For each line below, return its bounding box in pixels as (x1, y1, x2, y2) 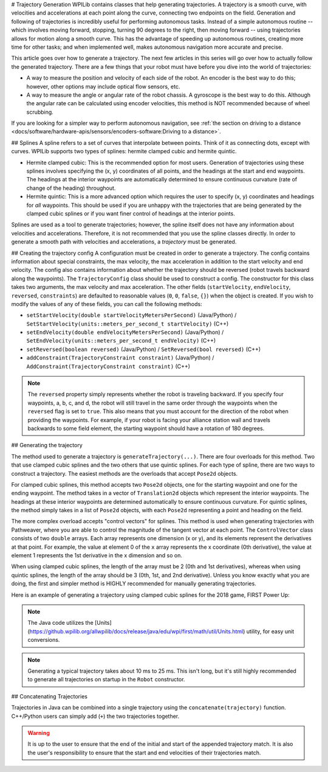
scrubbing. (26, 108, 54, 116)
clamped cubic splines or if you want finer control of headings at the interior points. (26, 210, 235, 217)
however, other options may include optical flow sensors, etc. (26, 83, 180, 90)
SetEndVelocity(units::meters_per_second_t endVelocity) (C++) (26, 337, 216, 344)
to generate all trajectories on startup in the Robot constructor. (27, 676, 185, 683)
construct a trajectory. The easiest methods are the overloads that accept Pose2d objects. (11, 470, 238, 477)
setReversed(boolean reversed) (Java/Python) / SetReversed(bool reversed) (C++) (26, 346, 261, 353)
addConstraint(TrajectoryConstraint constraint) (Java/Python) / (26, 354, 214, 361)
